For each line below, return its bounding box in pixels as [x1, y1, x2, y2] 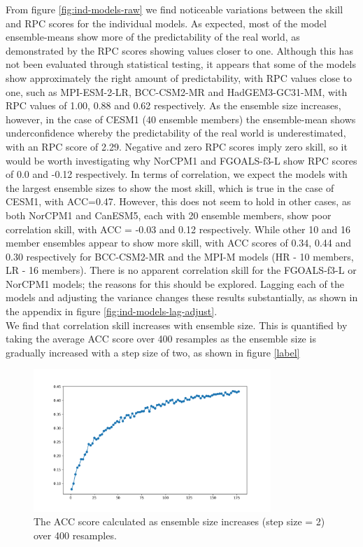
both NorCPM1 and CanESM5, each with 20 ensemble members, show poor [6, 207, 332, 222]
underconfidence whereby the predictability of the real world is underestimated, [6, 125, 346, 140]
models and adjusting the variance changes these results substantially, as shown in [6, 290, 358, 305]
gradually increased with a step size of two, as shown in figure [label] [6, 345, 300, 359]
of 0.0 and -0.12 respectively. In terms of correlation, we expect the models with [6, 167, 348, 181]
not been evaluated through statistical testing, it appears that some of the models [6, 57, 357, 71]
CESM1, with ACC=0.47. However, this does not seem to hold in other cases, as [6, 194, 351, 209]
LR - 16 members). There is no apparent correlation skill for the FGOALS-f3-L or [6, 263, 357, 277]
